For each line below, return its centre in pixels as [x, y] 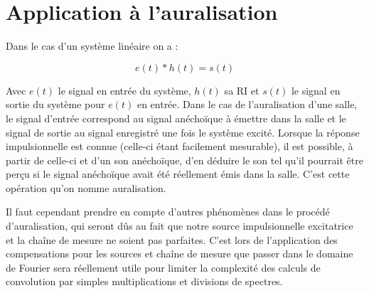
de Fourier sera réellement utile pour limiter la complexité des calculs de [163, 267]
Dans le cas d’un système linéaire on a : [92, 46]
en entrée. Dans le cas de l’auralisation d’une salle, [247, 104]
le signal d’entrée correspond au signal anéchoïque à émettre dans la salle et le [176, 118]
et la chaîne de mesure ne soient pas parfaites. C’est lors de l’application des [172, 239]
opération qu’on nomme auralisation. [86, 187]
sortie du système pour [55, 104]
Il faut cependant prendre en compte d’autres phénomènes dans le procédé [168, 212]
